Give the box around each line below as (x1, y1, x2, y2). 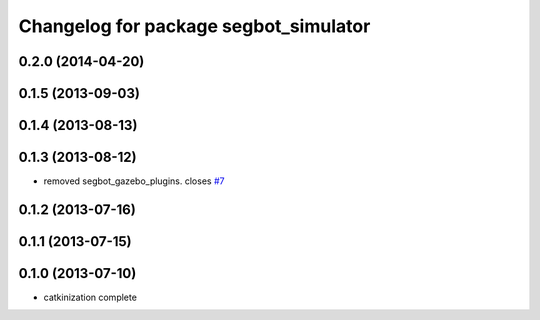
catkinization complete (43, 291, 137, 304)
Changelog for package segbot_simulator (18, 15, 371, 37)
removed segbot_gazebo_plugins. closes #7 (43, 175, 225, 187)
